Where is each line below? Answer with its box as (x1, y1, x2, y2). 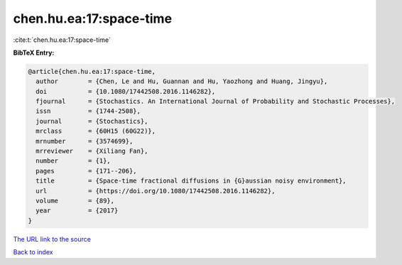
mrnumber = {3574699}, (36, 137, 134, 145)
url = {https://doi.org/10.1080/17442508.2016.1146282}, (36, 187, 276, 195)
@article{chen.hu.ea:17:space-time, (28, 67, 156, 75)
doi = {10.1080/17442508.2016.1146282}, (36, 87, 216, 95)
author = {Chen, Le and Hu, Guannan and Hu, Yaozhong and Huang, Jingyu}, (36, 77, 328, 85)
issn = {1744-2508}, (36, 107, 141, 115)
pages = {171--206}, (36, 167, 138, 175)
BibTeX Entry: (13, 48, 55, 57)
